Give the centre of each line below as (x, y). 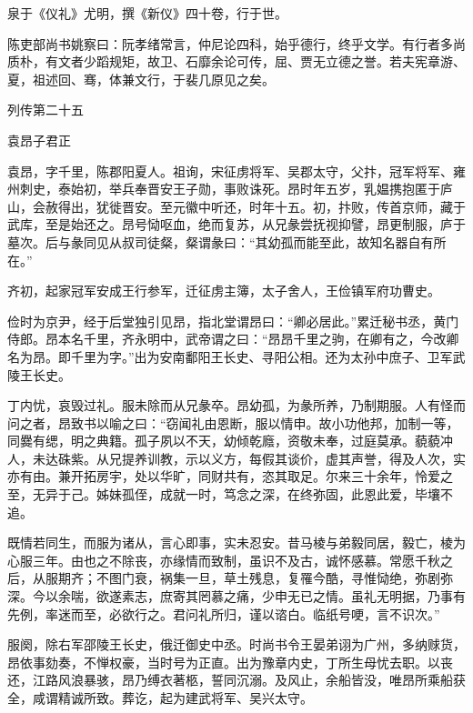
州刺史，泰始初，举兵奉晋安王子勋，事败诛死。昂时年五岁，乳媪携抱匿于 (224, 189)
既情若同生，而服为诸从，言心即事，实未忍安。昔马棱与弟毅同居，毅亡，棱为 (236, 542)
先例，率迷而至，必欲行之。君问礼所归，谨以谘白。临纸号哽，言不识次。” (224, 613)
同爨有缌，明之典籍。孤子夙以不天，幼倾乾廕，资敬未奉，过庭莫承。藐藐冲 (230, 441)
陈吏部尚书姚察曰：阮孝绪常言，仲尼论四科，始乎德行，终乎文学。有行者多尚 (236, 43)
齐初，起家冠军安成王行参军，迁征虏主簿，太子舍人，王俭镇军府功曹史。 (224, 291)
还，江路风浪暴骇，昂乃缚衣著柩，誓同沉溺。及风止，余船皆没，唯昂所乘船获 (236, 680)
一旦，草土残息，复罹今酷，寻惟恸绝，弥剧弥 (319, 578)
